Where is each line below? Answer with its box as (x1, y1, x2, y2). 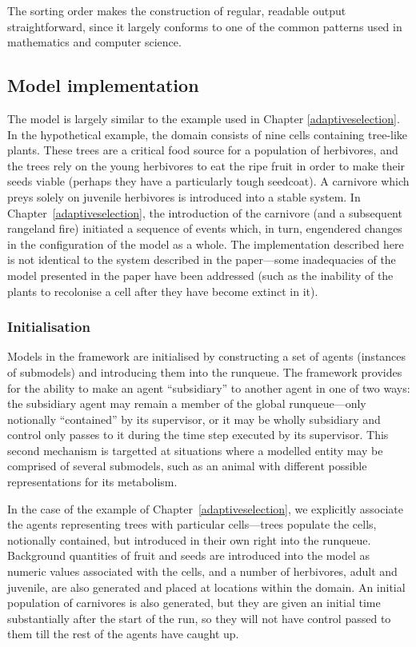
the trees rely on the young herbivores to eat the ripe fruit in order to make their (7, 157, 406, 174)
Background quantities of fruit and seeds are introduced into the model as (7, 547, 370, 564)
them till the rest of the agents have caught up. (7, 625, 239, 642)
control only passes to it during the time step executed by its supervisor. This (7, 426, 389, 443)
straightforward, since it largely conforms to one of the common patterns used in (7, 18, 402, 34)
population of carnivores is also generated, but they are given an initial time (7, 594, 381, 611)
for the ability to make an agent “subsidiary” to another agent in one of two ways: (7, 379, 410, 396)
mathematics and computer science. (7, 34, 182, 50)
